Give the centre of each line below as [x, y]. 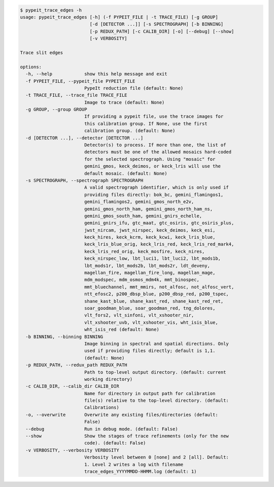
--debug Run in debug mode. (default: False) [102, 429]
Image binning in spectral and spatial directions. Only [157, 343]
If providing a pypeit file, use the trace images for [154, 116]
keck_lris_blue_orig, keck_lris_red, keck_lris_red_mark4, [159, 244]
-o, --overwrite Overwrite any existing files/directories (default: [122, 414]
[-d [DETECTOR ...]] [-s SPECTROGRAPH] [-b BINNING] [157, 24]
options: [31, 67]
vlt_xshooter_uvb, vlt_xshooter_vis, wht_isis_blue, [151, 322]
